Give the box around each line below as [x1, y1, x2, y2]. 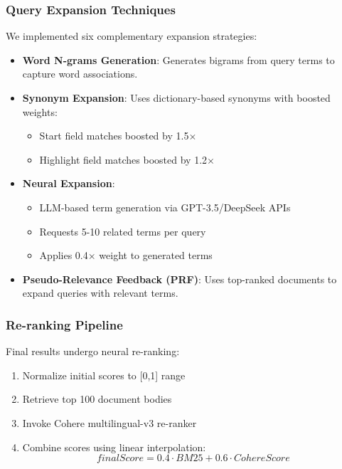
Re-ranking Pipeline [6, 315, 123, 333]
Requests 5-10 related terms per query [39, 223, 206, 238]
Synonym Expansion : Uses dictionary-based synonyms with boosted [22, 90, 331, 105]
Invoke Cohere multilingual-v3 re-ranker [22, 415, 197, 430]
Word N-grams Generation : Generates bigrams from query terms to [22, 52, 335, 67]
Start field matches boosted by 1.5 [39, 128, 189, 143]
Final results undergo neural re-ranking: [6, 344, 180, 359]
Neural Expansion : [22, 176, 115, 191]
